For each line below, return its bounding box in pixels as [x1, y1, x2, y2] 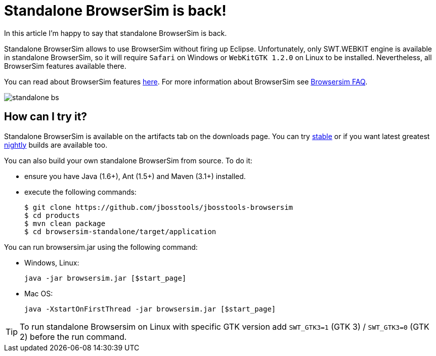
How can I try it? [4, 110, 88, 123]
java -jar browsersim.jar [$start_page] [24, 274, 187, 282]
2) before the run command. [20, 331, 127, 342]
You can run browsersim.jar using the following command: [4, 242, 198, 251]
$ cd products [24, 211, 80, 219]
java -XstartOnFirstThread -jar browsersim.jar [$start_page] [24, 304, 276, 313]
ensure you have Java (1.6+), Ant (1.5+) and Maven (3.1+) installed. [24, 171, 246, 181]
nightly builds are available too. [4, 140, 108, 149]
